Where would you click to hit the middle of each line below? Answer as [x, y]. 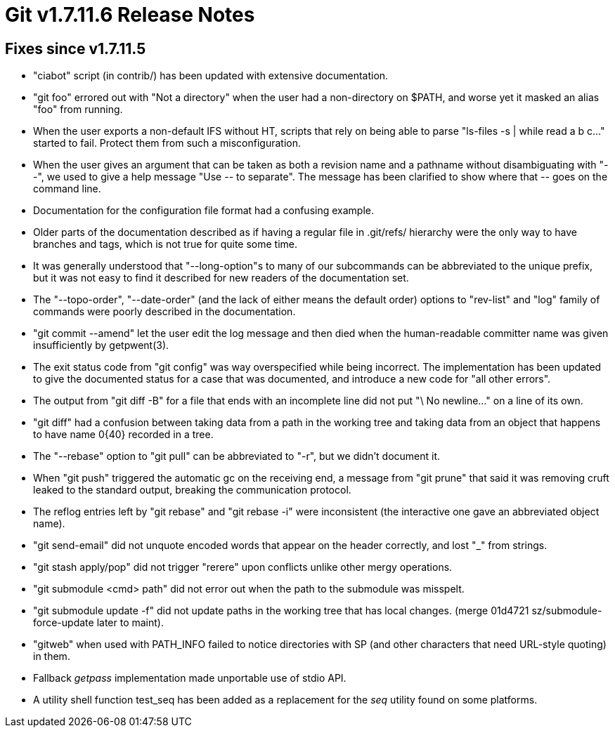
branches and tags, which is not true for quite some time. [166, 244]
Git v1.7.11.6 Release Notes [130, 15]
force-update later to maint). [98, 623]
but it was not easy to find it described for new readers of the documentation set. [221, 278]
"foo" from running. [78, 110]
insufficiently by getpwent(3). [101, 345]
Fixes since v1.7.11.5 [76, 48]
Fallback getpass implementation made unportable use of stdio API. [190, 678]
